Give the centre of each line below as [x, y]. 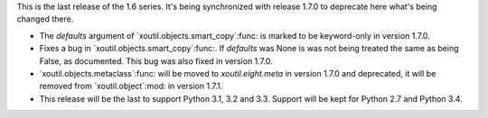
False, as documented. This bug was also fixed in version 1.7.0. [156, 61]
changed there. [45, 19]
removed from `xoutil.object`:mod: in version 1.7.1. [131, 86]
